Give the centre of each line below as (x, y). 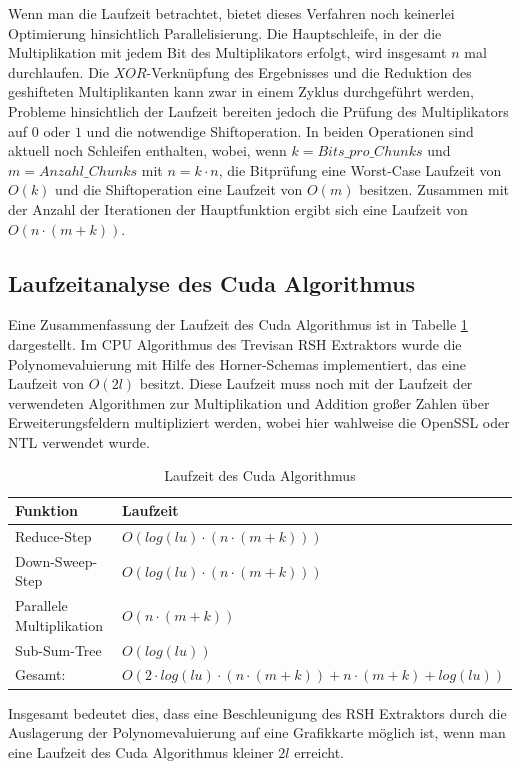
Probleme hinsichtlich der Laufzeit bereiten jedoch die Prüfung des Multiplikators (258, 110)
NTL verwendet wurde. (79, 441)
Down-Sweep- (56, 560)
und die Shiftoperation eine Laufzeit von (179, 189)
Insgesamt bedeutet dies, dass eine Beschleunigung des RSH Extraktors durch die (257, 712)
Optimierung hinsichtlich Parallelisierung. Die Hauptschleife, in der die (225, 32)
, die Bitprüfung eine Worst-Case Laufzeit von (360, 169)
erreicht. (319, 751)
